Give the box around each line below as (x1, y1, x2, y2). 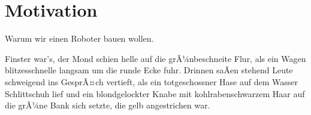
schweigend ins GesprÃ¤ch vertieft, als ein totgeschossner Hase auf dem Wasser (5, 75, 298, 88)
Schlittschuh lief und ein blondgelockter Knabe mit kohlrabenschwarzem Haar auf (5, 87, 305, 100)
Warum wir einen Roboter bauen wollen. (5, 32, 154, 45)
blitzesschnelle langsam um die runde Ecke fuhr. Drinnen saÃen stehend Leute (5, 64, 293, 76)
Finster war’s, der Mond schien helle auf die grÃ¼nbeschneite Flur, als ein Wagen (5, 52, 306, 64)
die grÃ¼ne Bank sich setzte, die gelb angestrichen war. (5, 99, 210, 111)
